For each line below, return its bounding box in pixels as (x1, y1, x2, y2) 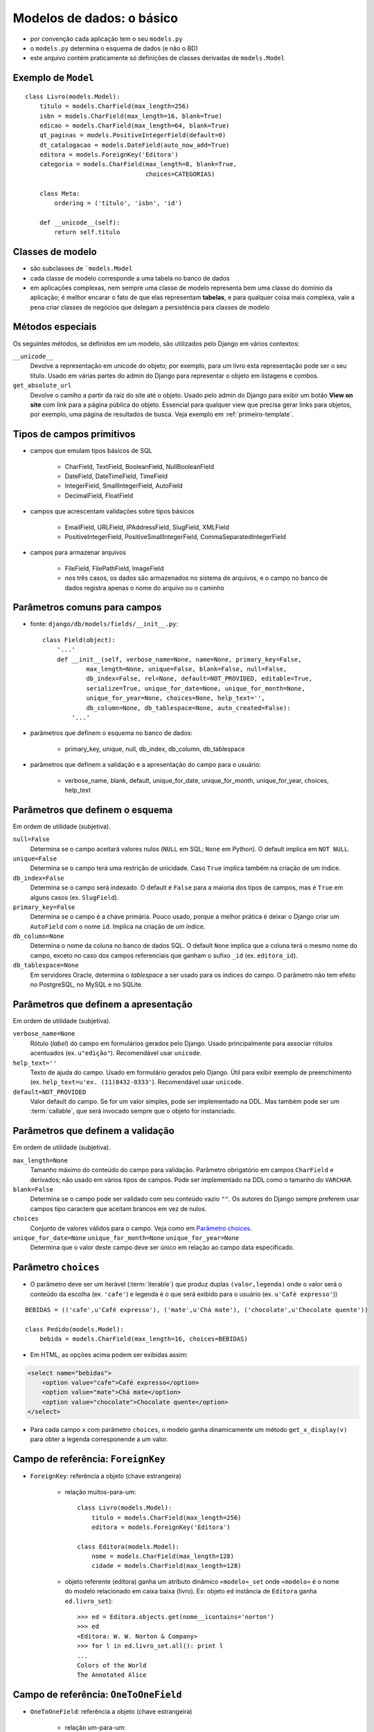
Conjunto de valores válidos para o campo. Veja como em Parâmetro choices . (30, 1223, 252, 1232)
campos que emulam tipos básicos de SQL (30, 447, 152, 455)
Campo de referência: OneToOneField (12, 1689, 182, 1701)
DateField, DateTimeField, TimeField (64, 472, 168, 480)
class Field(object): (42, 636, 116, 644)
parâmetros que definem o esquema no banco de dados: (30, 729, 193, 737)
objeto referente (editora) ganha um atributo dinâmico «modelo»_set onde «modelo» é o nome (64, 1577, 339, 1586)
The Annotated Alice (77, 1671, 147, 1679)
